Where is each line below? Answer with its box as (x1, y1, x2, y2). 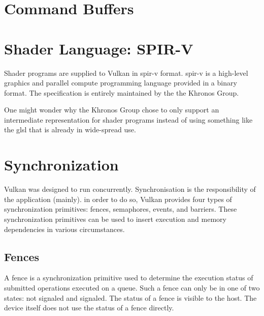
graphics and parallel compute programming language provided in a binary (4, 77, 237, 88)
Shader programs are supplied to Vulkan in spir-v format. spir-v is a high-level (4, 67, 248, 78)
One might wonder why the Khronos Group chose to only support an (4, 104, 219, 115)
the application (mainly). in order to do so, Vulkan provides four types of (4, 193, 232, 204)
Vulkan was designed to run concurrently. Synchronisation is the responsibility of (4, 184, 256, 194)
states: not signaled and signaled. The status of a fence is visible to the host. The (4, 292, 257, 303)
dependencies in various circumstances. (4, 223, 125, 234)
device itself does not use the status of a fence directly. (4, 302, 174, 313)
